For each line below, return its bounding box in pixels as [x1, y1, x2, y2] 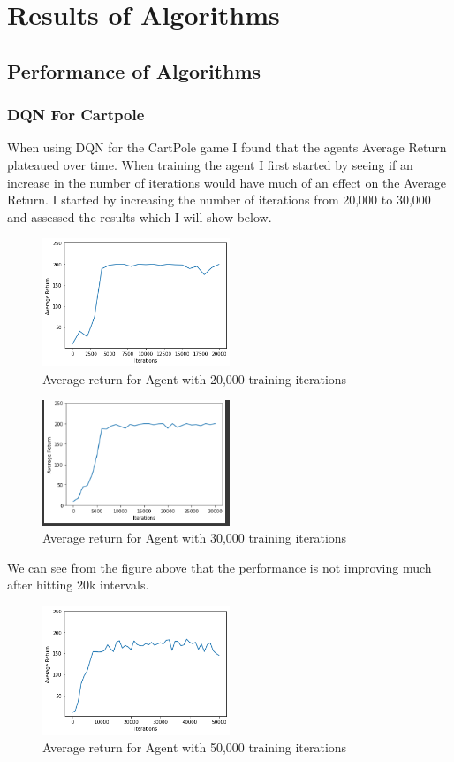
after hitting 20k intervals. [7, 575, 149, 594]
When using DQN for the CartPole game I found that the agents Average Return [7, 138, 447, 157]
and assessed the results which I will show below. [7, 207, 272, 226]
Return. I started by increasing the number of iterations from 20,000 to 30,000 [7, 190, 431, 209]
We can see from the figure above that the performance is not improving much [7, 558, 432, 576]
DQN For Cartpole [7, 104, 145, 126]
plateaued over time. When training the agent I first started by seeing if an [7, 155, 413, 173]
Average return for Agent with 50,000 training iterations [42, 737, 347, 756]
